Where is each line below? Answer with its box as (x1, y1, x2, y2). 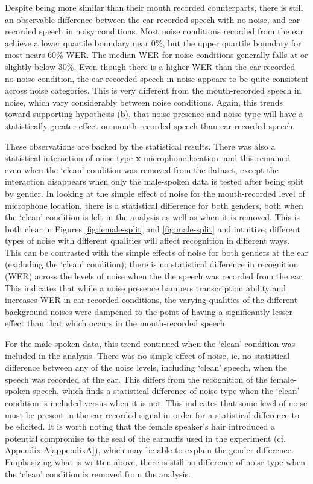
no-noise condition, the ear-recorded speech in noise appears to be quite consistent (5, 72, 309, 84)
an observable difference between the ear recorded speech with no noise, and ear (5, 13, 300, 25)
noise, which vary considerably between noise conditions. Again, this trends (5, 95, 283, 108)
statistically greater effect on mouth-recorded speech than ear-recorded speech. (5, 119, 296, 132)
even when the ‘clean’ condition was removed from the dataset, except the (5, 163, 279, 176)
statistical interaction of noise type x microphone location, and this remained (5, 151, 291, 164)
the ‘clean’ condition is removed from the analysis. (5, 467, 191, 480)
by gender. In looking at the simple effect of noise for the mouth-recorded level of (5, 186, 305, 199)
